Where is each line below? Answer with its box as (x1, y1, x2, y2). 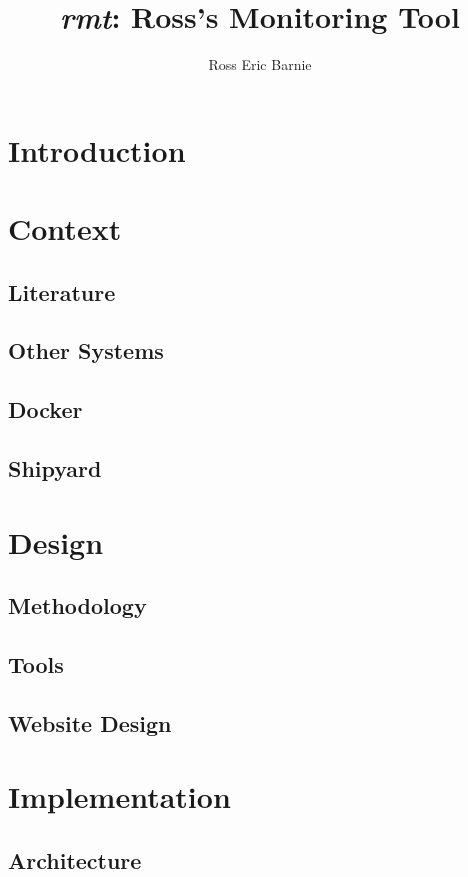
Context (8, 208, 122, 249)
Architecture (8, 844, 142, 875)
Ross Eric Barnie (208, 54, 312, 75)
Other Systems (8, 335, 164, 366)
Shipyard (8, 453, 102, 484)
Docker (8, 394, 83, 425)
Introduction (8, 129, 186, 170)
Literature (8, 276, 116, 307)
